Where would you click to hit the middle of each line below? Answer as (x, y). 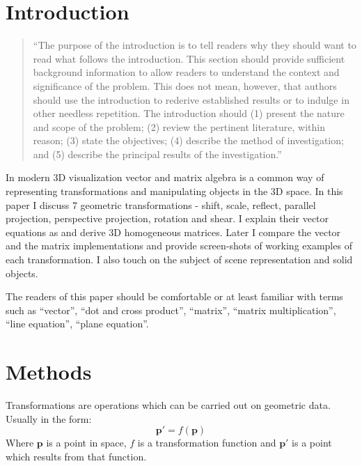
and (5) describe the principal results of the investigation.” (157, 154)
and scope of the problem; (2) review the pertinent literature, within (179, 126)
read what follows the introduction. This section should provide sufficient (189, 58)
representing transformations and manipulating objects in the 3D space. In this (174, 191)
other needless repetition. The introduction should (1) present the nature (189, 113)
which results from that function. (76, 456)
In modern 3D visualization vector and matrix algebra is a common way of (165, 177)
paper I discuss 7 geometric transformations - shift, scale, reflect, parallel (161, 204)
